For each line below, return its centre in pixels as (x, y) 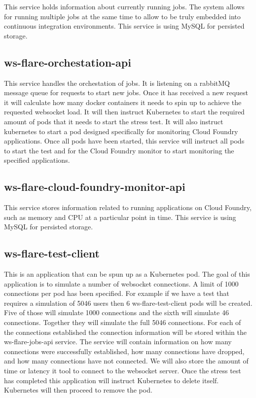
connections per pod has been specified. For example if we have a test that (117, 293)
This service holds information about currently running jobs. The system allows (124, 6)
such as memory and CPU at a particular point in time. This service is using (120, 217)
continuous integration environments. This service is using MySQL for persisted (124, 26)
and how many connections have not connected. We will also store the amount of (126, 361)
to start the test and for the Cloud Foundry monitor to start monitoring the (119, 150)
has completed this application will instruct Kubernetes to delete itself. (111, 380)
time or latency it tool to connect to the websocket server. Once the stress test (123, 371)
